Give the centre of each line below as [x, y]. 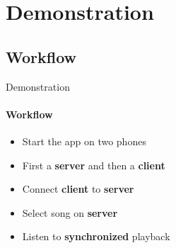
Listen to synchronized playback [96, 236]
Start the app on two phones [84, 141]
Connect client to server [78, 189]
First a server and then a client [94, 165]
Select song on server [70, 212]
